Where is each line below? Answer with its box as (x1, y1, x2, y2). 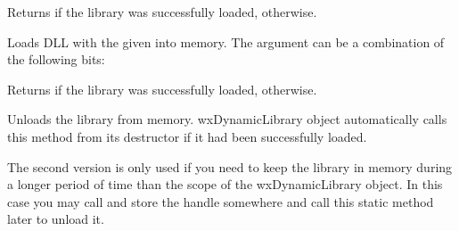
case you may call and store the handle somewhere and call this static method (7, 192, 434, 210)
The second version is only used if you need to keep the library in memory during (7, 157, 453, 176)
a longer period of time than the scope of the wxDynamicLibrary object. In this (7, 175, 443, 194)
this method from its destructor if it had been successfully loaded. (7, 127, 367, 145)
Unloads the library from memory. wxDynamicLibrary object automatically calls (7, 110, 447, 128)
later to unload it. (7, 210, 104, 228)
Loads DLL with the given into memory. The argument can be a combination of (7, 32, 445, 51)
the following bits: (7, 50, 105, 69)
